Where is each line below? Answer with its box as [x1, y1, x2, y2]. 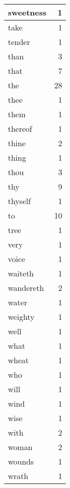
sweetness [8, 6, 47, 18]
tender [8, 36, 30, 47]
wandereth [8, 282, 44, 293]
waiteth [8, 267, 34, 279]
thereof [8, 123, 32, 134]
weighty [8, 311, 35, 322]
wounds [8, 456, 34, 467]
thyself [8, 195, 31, 207]
